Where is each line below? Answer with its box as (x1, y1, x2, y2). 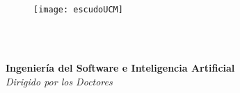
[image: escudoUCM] (33, 4, 123, 14)
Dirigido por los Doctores (6, 74, 113, 89)
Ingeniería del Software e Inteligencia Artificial (6, 61, 235, 75)
